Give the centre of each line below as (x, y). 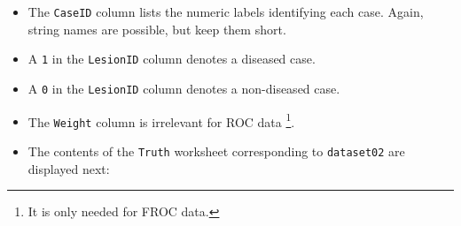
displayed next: (69, 168)
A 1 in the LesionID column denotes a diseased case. (172, 59)
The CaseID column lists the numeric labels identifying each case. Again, (226, 11)
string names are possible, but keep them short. (157, 29)
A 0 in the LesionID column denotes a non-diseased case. (184, 88)
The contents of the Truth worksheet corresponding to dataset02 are (216, 151)
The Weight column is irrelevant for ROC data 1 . (161, 120)
